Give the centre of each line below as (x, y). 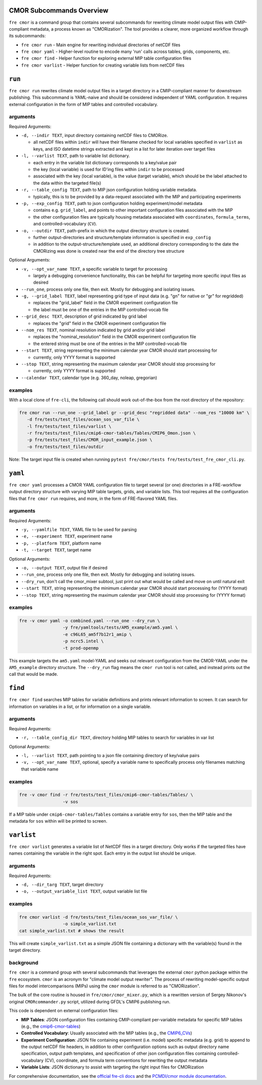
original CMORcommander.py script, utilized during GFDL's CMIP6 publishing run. (90, 1001)
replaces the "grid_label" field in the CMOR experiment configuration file (106, 303)
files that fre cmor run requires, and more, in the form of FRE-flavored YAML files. (93, 499)
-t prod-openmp (81, 648)
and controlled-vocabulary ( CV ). (65, 224)
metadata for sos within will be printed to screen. (58, 821)
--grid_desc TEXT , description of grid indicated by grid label (84, 316)
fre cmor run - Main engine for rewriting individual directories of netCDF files (101, 45)
